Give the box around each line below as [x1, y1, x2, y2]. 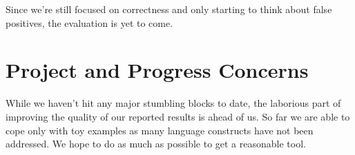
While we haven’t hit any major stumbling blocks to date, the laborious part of [6, 96, 341, 110]
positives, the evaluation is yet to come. [6, 15, 173, 30]
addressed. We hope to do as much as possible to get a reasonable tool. [6, 136, 306, 151]
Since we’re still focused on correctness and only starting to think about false [6, 2, 332, 16]
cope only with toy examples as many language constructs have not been [6, 123, 314, 137]
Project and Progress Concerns [6, 56, 309, 84]
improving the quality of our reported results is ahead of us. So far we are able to [6, 109, 350, 123]
